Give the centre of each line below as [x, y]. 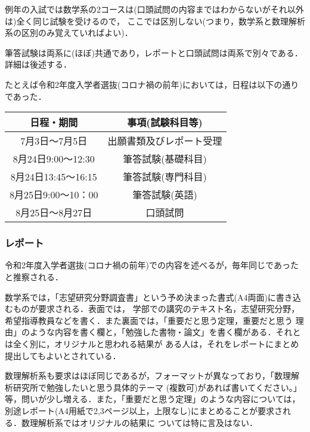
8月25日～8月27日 [54, 213]
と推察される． [34, 276]
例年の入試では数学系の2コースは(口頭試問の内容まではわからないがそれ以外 [154, 9]
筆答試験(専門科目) [165, 177]
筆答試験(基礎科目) [165, 159]
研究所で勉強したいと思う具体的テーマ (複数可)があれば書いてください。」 [157, 387]
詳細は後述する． [38, 64]
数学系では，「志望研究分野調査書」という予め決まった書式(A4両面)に [140, 297]
